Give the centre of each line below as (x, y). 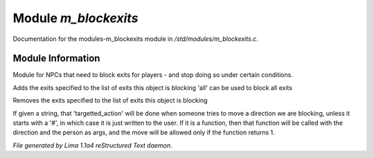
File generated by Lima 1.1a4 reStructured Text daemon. (92, 145)
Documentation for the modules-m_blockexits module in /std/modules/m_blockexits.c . (136, 39)
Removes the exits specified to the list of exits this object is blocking (110, 100)
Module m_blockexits (75, 18)
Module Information (56, 59)
